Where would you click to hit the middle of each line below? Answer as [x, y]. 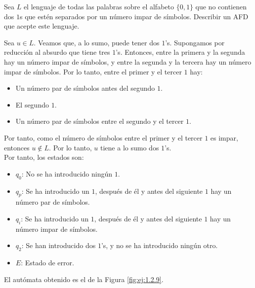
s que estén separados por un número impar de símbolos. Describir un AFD [134, 16]
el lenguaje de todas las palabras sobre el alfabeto [99, 6]
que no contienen [221, 6]
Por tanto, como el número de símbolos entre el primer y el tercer [103, 137]
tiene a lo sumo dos [130, 147]
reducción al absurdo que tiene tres [57, 52]
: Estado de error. [47, 263]
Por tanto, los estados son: [44, 157]
